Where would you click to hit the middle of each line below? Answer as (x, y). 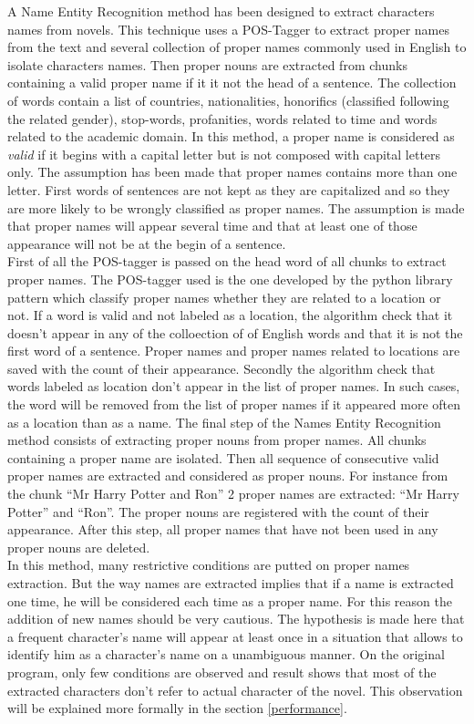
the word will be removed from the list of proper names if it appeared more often (234, 404)
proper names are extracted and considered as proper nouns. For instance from (228, 476)
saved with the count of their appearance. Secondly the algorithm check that (222, 368)
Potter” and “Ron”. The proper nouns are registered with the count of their (218, 511)
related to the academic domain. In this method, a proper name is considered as (231, 136)
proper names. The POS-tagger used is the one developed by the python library (230, 279)
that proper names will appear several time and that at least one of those (212, 226)
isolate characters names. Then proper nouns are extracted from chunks (207, 64)
